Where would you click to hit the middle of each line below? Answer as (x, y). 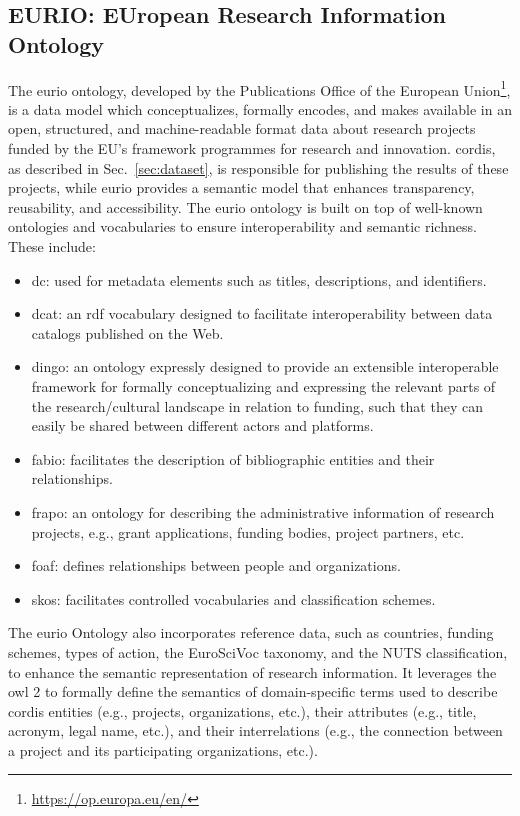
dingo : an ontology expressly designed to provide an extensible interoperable (265, 366)
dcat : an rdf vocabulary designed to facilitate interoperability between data (262, 313)
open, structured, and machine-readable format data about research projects (242, 128)
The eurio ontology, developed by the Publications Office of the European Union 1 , (259, 88)
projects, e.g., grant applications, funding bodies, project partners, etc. (248, 531)
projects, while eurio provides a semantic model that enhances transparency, (241, 187)
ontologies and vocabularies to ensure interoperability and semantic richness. (242, 226)
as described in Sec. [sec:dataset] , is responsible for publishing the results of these (258, 167)
